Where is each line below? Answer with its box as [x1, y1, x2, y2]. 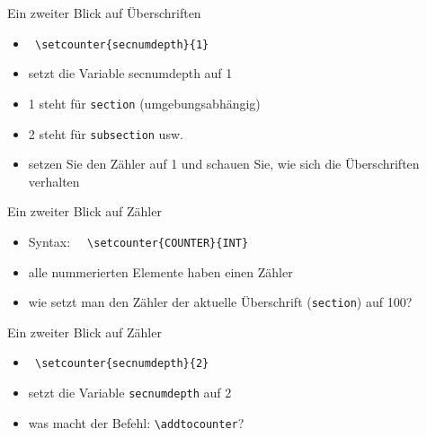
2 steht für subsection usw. [28, 124, 183, 143]
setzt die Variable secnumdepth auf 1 [28, 64, 233, 83]
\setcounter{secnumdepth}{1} [34, 38, 209, 51]
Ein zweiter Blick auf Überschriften [7, 4, 201, 22]
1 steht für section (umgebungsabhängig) [28, 93, 261, 112]
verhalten [28, 171, 80, 190]
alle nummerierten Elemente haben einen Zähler [28, 262, 293, 281]
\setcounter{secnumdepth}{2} [34, 357, 209, 371]
